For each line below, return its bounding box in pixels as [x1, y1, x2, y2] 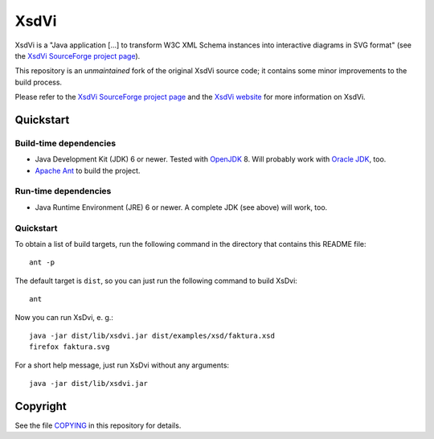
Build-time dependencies [14, 137, 117, 149]
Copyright [14, 399, 68, 413]
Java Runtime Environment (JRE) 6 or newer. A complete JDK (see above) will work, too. [35, 202, 328, 212]
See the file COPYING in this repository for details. [14, 421, 182, 430]
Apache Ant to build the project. [35, 166, 141, 175]
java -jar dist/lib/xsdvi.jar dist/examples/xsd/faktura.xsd [29, 330, 275, 340]
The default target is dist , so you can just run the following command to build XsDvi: [14, 276, 297, 285]
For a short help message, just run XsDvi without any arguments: [14, 360, 229, 370]
